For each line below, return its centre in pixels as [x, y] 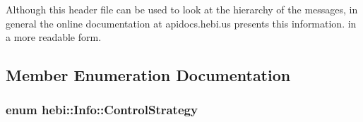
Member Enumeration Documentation [148, 75]
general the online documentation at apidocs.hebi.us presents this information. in [181, 23]
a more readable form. [54, 37]
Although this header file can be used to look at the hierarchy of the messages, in [182, 9]
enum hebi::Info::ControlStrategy [102, 110]
